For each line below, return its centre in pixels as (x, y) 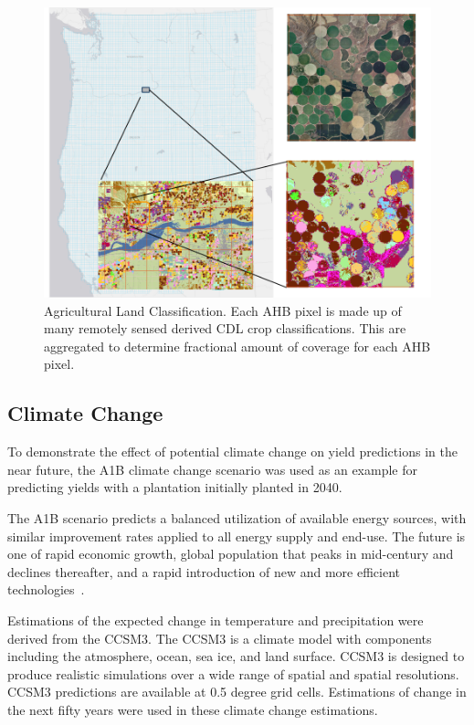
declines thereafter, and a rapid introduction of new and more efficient (204, 571)
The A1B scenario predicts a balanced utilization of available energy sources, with (237, 517)
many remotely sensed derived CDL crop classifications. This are (225, 328)
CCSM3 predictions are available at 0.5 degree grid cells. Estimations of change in (237, 692)
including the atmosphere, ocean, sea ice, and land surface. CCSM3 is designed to (236, 656)
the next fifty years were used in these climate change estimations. (193, 709)
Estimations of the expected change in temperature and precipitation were (216, 620)
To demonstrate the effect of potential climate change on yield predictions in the (232, 452)
